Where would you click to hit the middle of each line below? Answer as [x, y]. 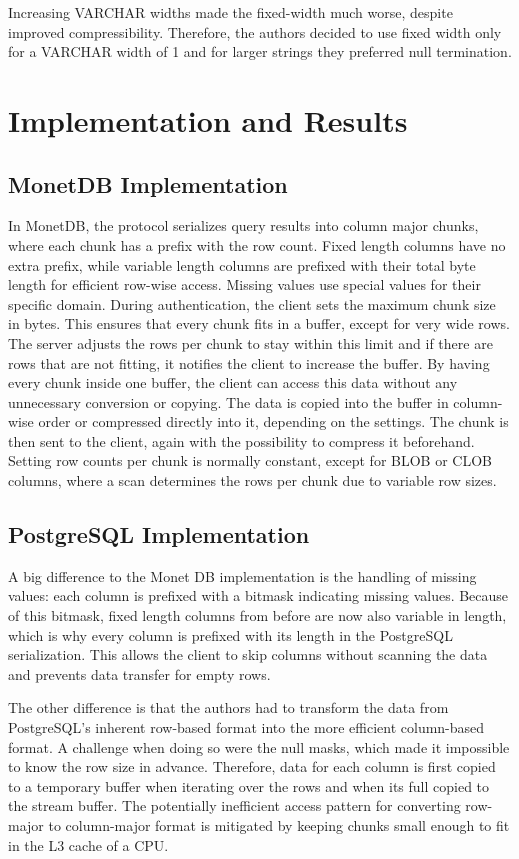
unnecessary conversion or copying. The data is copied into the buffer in [228, 401]
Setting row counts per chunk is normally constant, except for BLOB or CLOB [250, 460]
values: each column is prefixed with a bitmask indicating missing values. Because [258, 595]
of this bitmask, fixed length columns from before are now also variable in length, [257, 615]
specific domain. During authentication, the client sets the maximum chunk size [252, 303]
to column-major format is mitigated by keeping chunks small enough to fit [279, 825]
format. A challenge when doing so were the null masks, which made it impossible [259, 746]
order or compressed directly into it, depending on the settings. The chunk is [273, 421]
